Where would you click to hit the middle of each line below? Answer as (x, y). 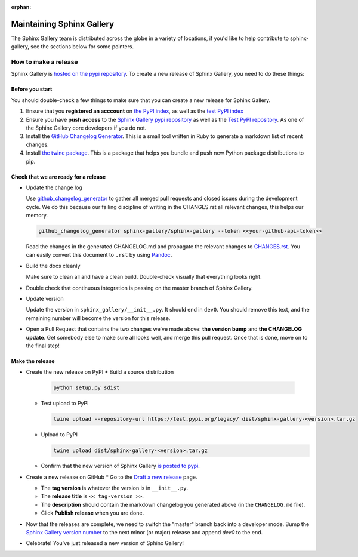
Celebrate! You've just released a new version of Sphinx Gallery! (105, 543)
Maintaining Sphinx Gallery (63, 24)
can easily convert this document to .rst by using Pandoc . (99, 255)
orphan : (21, 7)
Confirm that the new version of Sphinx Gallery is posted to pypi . (120, 466)
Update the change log (54, 187)
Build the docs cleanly (53, 266)
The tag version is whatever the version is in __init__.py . (115, 488)
